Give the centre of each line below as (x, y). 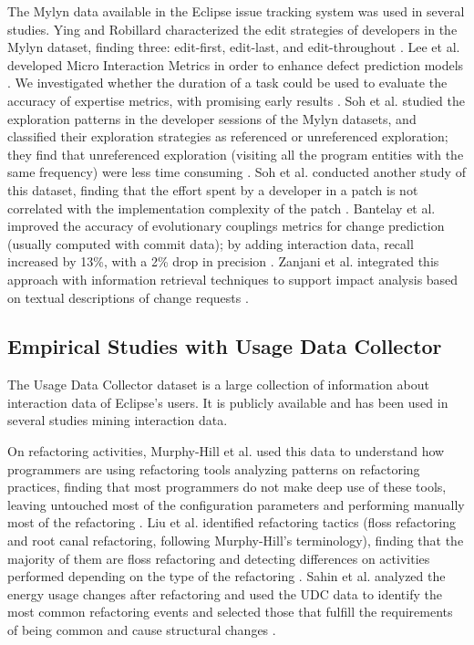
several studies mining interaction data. (118, 420)
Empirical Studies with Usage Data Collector (225, 346)
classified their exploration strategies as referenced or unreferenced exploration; (228, 136)
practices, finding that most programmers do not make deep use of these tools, (227, 487)
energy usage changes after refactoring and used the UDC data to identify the (225, 593)
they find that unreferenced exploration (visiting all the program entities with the (236, 154)
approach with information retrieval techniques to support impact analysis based (233, 279)
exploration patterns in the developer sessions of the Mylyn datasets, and (212, 118)
